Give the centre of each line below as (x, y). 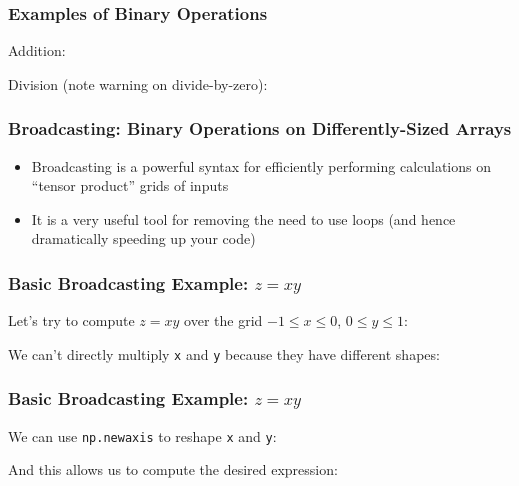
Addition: (37, 50)
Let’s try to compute (71, 320)
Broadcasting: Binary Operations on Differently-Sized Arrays (260, 128)
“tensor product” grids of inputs (130, 185)
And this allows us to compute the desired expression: (173, 469)
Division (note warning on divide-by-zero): (138, 83)
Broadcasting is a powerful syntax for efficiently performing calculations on (261, 165)
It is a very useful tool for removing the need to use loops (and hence (243, 218)
